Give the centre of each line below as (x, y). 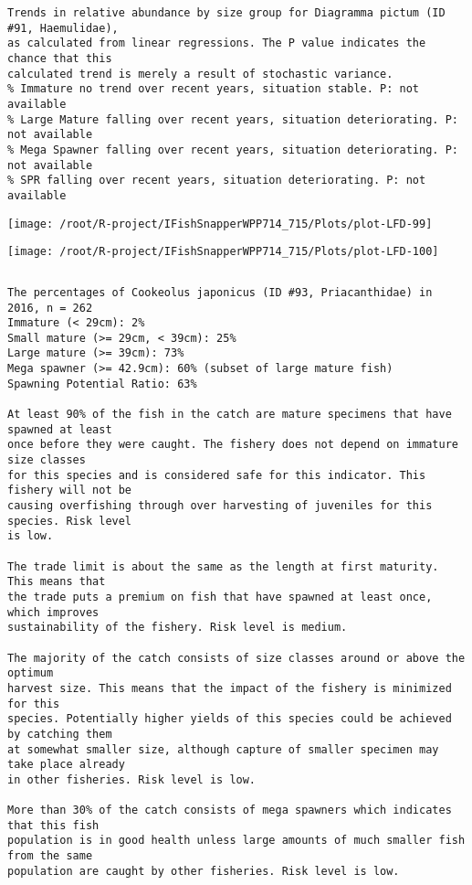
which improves (53, 612)
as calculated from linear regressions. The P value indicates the (217, 43)
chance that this (60, 58)
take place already (66, 765)
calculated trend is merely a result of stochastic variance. (200, 74)
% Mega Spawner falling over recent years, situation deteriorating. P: (233, 149)
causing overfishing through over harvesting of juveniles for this (220, 506)
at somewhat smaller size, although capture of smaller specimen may (223, 749)
